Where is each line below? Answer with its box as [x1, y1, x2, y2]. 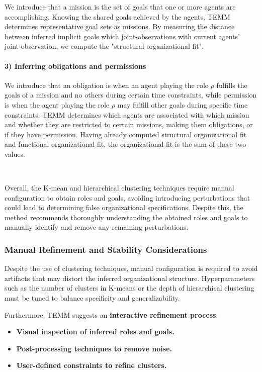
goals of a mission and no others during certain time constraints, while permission [5, 89, 257, 100]
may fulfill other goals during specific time [117, 99, 248, 110]
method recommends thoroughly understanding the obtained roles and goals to [5, 212, 248, 222]
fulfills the [216, 79, 247, 90]
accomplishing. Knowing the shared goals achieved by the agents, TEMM [5, 11, 230, 22]
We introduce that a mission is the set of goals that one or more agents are [5, 2, 236, 12]
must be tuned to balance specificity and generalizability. [5, 293, 180, 303]
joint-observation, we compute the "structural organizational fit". [5, 41, 204, 51]
